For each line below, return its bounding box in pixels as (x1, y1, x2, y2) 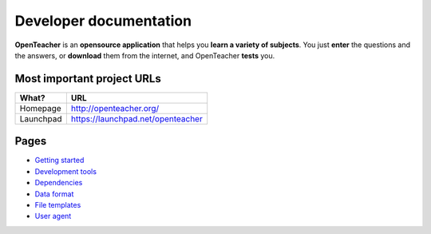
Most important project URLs (14, 72, 161, 85)
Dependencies (34, 178, 83, 188)
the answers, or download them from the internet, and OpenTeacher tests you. (14, 50, 275, 60)
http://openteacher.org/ (70, 102, 160, 113)
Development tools (34, 166, 97, 176)
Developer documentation (14, 12, 192, 30)
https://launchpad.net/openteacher (70, 113, 203, 124)
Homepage (19, 102, 61, 113)
